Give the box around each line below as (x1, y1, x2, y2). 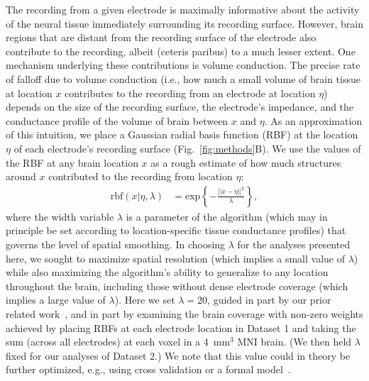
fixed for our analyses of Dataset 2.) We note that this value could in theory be (6, 348, 351, 363)
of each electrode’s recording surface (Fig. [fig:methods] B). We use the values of (13, 140, 361, 155)
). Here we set (114, 292, 175, 307)
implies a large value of (6, 292, 106, 307)
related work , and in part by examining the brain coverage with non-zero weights (6, 306, 363, 321)
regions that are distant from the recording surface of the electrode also (6, 30, 316, 45)
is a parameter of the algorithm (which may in (126, 209, 328, 223)
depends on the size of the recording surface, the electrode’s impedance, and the (6, 99, 354, 114)
